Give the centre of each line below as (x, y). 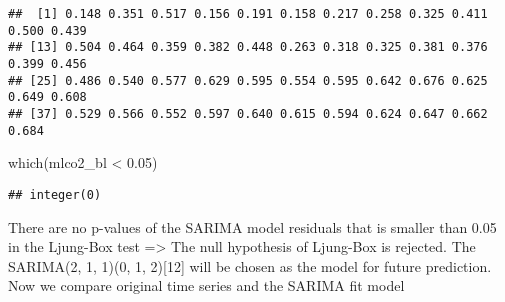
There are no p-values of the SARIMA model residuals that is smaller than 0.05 (252, 226)
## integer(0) (55, 194)
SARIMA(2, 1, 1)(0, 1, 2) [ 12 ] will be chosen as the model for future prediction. (250, 265)
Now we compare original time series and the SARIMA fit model (206, 285)
